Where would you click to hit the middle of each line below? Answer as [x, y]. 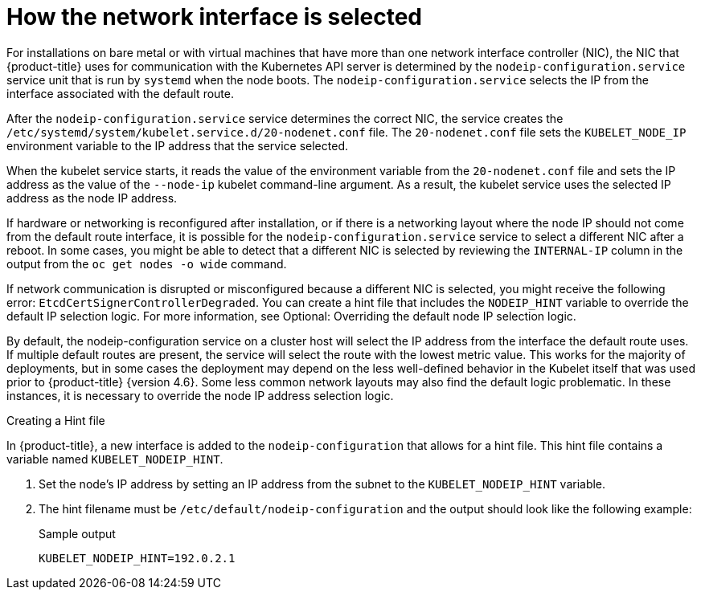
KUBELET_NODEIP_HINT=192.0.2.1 [137, 558]
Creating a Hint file [56, 420]
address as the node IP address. [92, 198]
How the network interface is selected [215, 17]
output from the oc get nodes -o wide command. [147, 263]
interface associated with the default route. [120, 93]
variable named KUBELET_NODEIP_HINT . [115, 459]
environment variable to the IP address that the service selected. [177, 145]
